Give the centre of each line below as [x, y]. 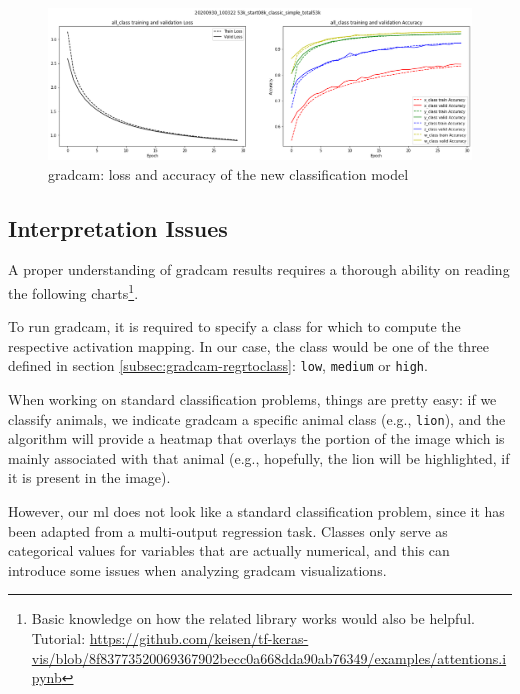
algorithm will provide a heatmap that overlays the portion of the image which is [256, 438]
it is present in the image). [89, 477]
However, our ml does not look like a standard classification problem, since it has [256, 511]
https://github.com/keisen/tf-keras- [199, 638]
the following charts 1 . [73, 291]
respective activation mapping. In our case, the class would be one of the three [249, 345]
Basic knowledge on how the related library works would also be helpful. [253, 618]
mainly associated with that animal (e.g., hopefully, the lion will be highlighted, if [259, 457]
